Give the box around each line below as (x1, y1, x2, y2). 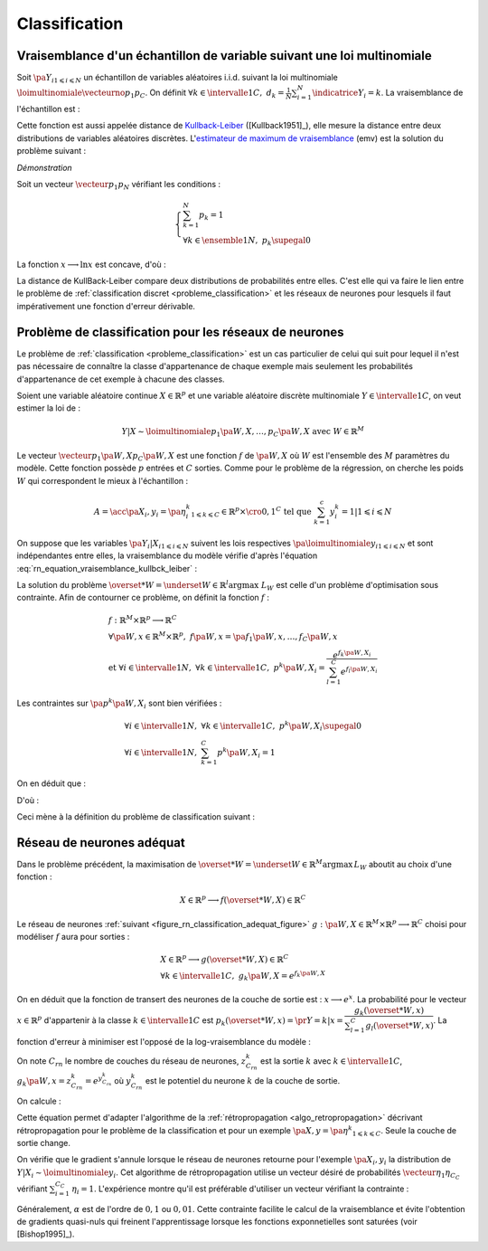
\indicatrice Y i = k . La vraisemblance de (312, 87, 464, 100)
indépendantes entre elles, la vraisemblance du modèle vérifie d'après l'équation (16, 550, 318, 561)
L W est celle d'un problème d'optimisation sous (260, 579, 438, 592)
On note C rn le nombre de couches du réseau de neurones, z (16, 1056, 247, 1069)
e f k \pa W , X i (333, 648, 371, 660)
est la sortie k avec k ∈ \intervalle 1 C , (259, 1056, 403, 1066)
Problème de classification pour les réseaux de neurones (16, 324, 344, 339)
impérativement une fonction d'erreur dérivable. (16, 300, 196, 311)
